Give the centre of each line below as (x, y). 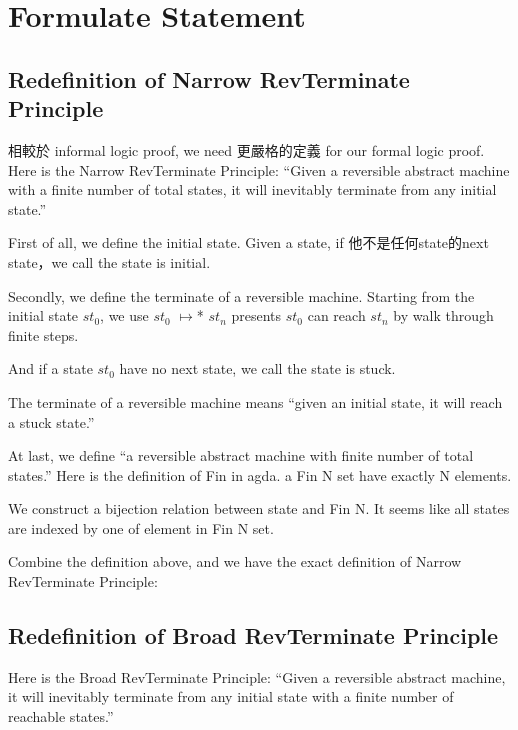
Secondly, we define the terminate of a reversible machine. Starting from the (241, 295)
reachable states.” (61, 716)
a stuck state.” (51, 421)
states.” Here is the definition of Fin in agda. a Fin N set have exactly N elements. (260, 474)
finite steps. (43, 334)
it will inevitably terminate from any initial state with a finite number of (231, 696)
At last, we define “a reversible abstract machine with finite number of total (241, 455)
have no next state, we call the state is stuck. (257, 368)
